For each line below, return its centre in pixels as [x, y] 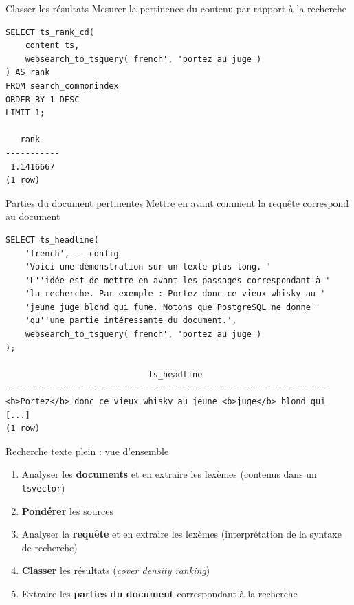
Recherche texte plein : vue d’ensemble [87, 451]
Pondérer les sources [68, 510]
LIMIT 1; [25, 113]
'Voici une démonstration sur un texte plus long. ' [148, 267]
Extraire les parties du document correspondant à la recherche [159, 594]
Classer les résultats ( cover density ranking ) [116, 570]
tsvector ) [43, 487]
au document [33, 216]
